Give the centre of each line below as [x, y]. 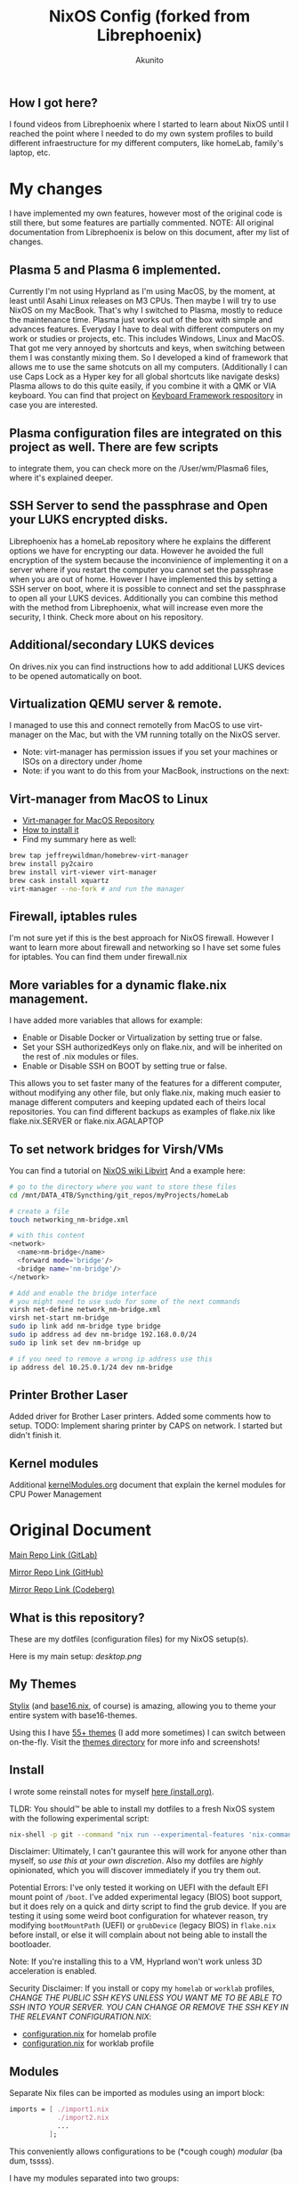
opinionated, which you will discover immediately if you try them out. [135, 1870]
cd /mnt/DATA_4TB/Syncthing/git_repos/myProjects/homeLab [119, 1195]
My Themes [43, 1685]
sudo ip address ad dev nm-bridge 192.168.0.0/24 [103, 1335]
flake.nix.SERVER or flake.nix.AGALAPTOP [87, 1121]
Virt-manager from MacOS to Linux [109, 799]
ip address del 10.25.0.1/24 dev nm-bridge [91, 1367]
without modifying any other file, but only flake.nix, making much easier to [145, 1092]
